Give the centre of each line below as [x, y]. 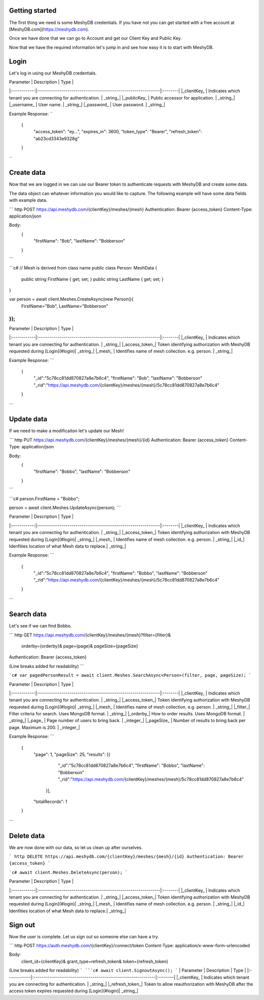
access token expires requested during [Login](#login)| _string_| [74, 991]
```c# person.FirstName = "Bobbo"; [44, 499]
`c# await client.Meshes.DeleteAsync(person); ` [68, 872]
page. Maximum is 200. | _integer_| [44, 727]
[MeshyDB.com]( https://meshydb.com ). [49, 29]
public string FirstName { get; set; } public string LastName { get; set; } [92, 279]
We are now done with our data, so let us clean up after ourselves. [76, 847]
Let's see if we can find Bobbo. [40, 626]
